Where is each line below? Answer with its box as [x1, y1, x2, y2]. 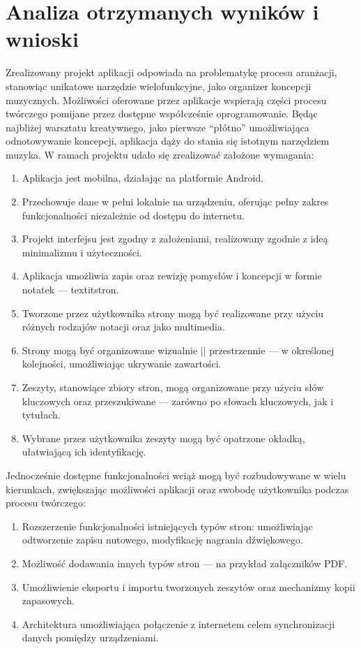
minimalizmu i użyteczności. [22, 245, 142, 259]
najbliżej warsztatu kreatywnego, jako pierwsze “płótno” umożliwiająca [6, 119, 309, 134]
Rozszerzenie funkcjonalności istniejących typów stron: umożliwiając [22, 518, 313, 533]
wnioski [6, 24, 79, 53]
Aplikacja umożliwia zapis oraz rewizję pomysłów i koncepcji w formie [22, 268, 322, 283]
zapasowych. [22, 593, 75, 608]
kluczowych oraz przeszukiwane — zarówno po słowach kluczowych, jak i [22, 393, 334, 408]
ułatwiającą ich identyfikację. [22, 444, 146, 459]
